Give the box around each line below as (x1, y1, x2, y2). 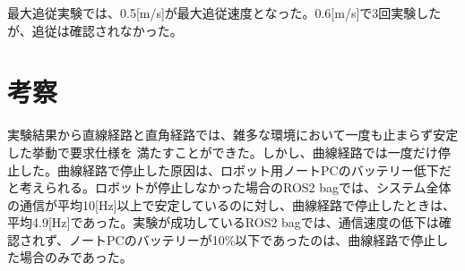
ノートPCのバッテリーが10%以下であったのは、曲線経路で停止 (69, 230, 436, 249)
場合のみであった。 (19, 248, 133, 267)
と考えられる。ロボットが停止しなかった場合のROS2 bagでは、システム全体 (7, 178, 452, 197)
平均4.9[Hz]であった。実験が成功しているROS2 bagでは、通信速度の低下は (7, 213, 439, 232)
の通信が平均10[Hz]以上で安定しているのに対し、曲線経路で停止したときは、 (7, 195, 456, 214)
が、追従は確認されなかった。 (7, 21, 183, 39)
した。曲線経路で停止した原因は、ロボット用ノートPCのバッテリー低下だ (19, 160, 452, 179)
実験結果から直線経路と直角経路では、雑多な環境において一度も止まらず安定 (7, 125, 459, 144)
